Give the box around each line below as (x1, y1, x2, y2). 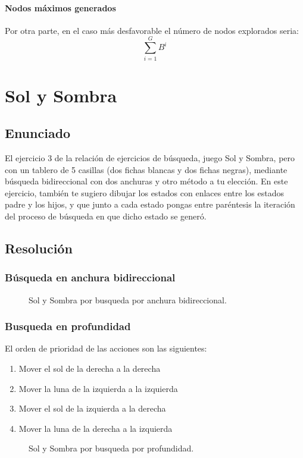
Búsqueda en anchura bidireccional (5, 270, 176, 285)
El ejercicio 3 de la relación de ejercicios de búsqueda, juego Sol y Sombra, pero (5, 152, 295, 164)
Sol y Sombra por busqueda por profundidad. (29, 442, 194, 454)
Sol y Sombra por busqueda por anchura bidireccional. (29, 293, 227, 306)
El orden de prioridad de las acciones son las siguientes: (5, 342, 207, 355)
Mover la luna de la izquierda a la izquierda (18, 382, 178, 394)
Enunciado (5, 124, 71, 142)
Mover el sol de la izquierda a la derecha (18, 402, 166, 415)
